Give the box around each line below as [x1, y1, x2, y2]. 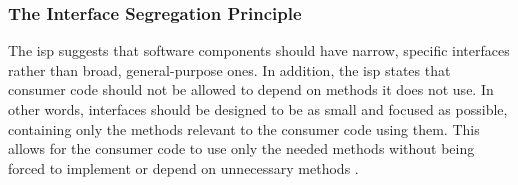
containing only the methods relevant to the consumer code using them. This [8, 118, 480, 139]
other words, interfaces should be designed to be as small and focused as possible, [8, 99, 508, 119]
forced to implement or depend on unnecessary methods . [8, 157, 359, 178]
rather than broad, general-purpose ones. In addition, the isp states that [8, 59, 451, 80]
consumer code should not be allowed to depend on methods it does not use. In [8, 79, 494, 100]
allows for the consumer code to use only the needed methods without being [8, 138, 475, 159]
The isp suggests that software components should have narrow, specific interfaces [8, 40, 510, 61]
